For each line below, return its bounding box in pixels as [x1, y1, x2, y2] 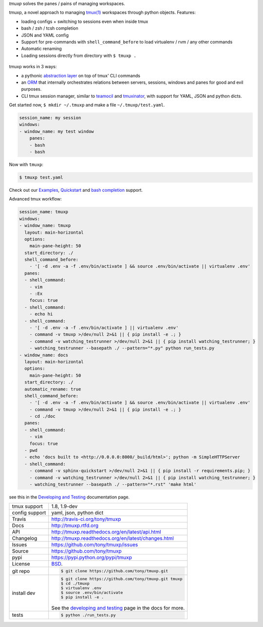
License [12, 560, 30, 567]
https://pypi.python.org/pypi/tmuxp [51, 554, 132, 561]
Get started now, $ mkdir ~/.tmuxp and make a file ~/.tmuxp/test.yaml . [9, 102, 165, 108]
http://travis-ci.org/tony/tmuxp [51, 516, 121, 523]
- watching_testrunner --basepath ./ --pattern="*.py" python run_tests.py [29, 346, 215, 351]
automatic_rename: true [24, 386, 81, 392]
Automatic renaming [21, 46, 62, 52]
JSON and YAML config [21, 32, 69, 38]
